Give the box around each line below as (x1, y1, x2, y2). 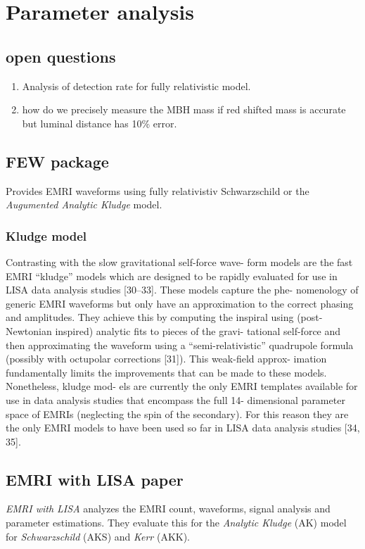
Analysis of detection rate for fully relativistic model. (22, 78, 251, 93)
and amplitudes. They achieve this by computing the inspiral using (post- (6, 310, 323, 324)
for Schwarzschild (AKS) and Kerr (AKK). (6, 529, 191, 543)
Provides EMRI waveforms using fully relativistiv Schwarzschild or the (6, 183, 309, 198)
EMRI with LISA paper (6, 468, 184, 490)
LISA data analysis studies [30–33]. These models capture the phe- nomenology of (6, 282, 359, 297)
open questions (6, 45, 116, 67)
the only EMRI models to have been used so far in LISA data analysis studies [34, (6, 420, 360, 435)
